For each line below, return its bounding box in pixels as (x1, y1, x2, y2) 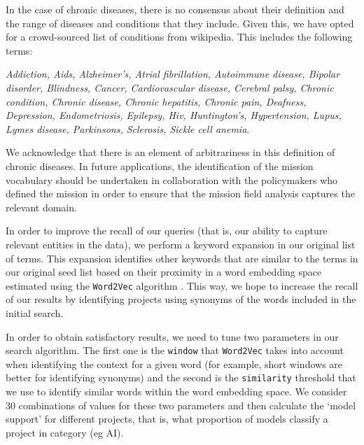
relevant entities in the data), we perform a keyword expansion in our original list (6, 236, 356, 251)
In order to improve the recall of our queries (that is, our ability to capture (6, 223, 328, 238)
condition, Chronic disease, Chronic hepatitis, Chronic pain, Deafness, (6, 94, 307, 108)
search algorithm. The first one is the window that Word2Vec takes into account (6, 343, 344, 358)
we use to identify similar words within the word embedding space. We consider (6, 384, 347, 399)
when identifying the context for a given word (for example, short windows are (6, 356, 343, 371)
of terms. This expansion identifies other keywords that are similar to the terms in (6, 250, 358, 265)
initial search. (6, 305, 64, 320)
